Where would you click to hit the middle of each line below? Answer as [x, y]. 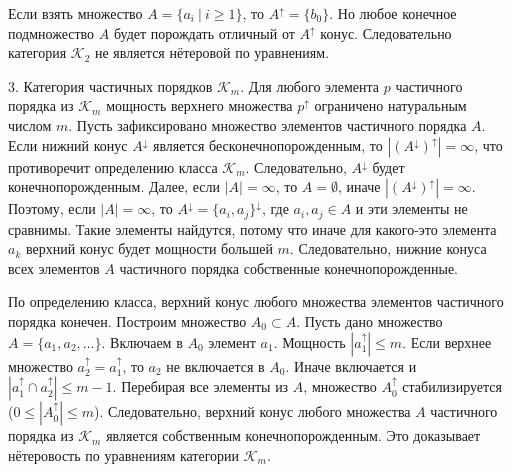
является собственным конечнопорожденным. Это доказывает [293, 435]
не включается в [215, 365]
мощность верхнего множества [199, 105]
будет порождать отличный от [204, 32]
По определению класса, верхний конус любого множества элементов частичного [256, 301]
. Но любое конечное [393, 13]
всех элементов [54, 267]
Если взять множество [75, 13]
